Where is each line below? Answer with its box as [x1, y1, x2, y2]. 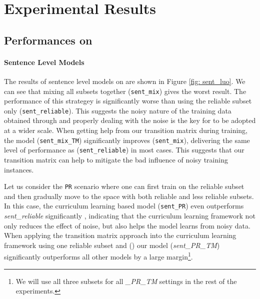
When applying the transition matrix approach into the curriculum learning [4, 230, 236, 240]
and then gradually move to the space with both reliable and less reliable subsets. [4, 190, 254, 201]
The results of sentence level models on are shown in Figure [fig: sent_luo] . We [4, 75, 245, 86]
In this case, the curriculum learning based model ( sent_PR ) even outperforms [4, 200, 244, 211]
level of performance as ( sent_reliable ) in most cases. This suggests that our [4, 144, 244, 155]
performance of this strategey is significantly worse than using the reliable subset [4, 95, 252, 106]
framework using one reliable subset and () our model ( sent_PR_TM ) [4, 239, 220, 250]
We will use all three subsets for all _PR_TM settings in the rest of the [15, 275, 237, 286]
